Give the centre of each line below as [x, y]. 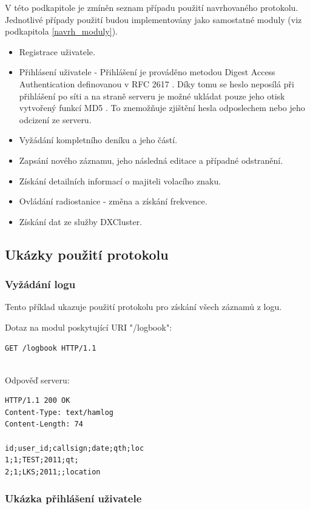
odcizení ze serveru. [55, 119]
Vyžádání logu [40, 284]
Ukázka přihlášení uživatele [73, 498]
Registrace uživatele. [57, 51]
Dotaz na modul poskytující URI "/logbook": [89, 327]
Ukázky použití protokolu [87, 254]
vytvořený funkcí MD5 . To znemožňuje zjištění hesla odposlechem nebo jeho [162, 108]
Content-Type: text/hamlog [59, 412]
